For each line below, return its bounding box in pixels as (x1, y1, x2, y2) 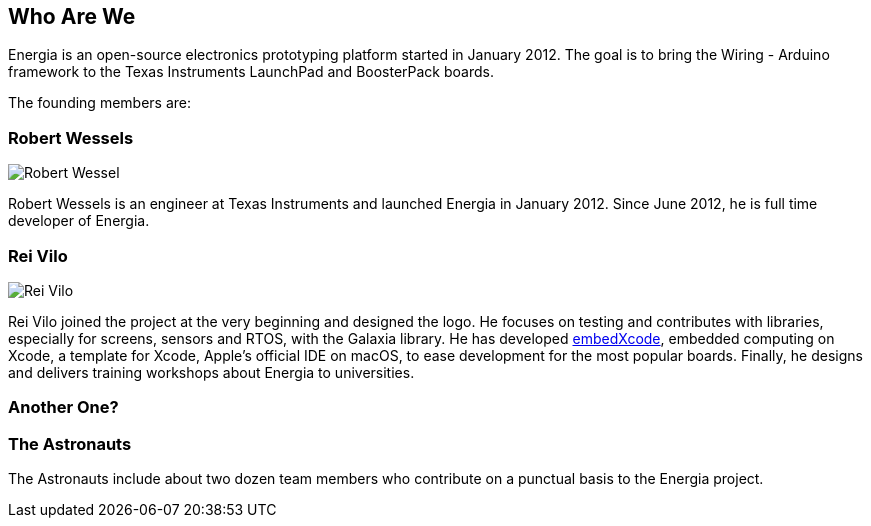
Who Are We (8, 4, 136, 29)
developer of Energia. (8, 212, 150, 230)
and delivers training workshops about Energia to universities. (8, 363, 415, 381)
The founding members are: (8, 94, 192, 112)
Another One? (8, 397, 119, 418)
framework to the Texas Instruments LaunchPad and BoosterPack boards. (8, 63, 494, 81)
